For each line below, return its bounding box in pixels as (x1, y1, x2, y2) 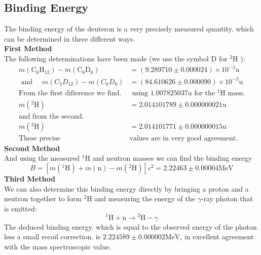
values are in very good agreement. (129, 134, 238, 142)
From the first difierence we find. (18, 89, 122, 97)
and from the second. (18, 113, 84, 120)
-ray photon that (201, 193, 253, 204)
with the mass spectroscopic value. (4, 241, 111, 251)
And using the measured (4, 153, 80, 163)
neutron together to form (4, 193, 82, 204)
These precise (18, 134, 60, 142)
